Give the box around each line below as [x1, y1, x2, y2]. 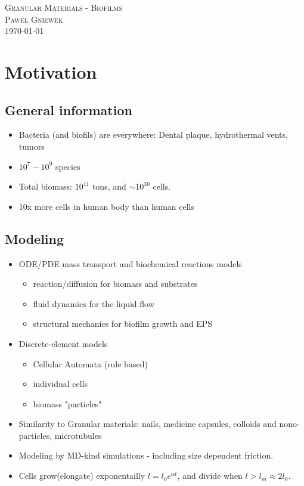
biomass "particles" [33, 397, 102, 410]
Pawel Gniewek [5, 13, 63, 25]
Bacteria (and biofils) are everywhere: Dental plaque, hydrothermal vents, [18, 128, 288, 141]
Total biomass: [18, 180, 73, 193]
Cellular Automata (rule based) [33, 357, 148, 370]
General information [5, 100, 132, 119]
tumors [18, 140, 45, 152]
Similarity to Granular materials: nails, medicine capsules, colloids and [18, 417, 277, 430]
